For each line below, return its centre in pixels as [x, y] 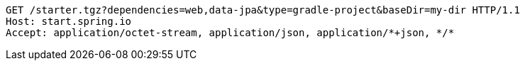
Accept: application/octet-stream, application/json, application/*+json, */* [230, 33]
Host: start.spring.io [69, 21]
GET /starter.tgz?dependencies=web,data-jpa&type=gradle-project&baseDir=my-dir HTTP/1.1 [263, 10]
